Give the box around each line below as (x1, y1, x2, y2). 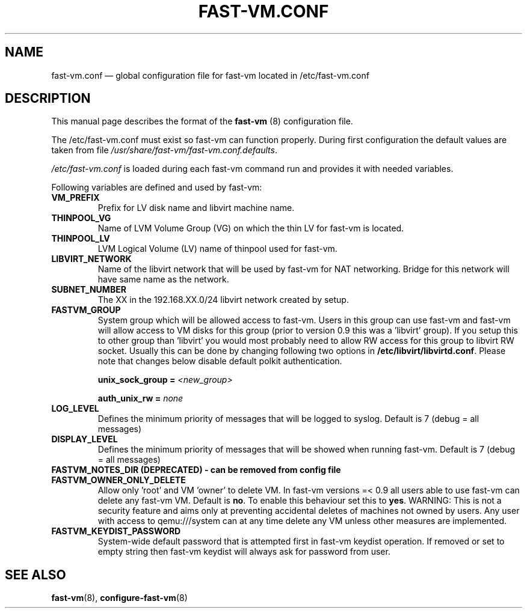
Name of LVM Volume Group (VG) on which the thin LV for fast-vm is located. (97, 223, 404, 234)
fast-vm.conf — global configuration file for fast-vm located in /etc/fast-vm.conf (51, 70, 369, 81)
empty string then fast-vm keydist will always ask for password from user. (97, 546, 390, 557)
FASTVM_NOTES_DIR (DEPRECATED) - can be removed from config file (51, 465, 341, 475)
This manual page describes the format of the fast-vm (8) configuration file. (51, 116, 353, 127)
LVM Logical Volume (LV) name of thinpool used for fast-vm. (97, 243, 337, 254)
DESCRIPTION (5, 91, 91, 106)
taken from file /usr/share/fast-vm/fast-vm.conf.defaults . (51, 145, 277, 156)
